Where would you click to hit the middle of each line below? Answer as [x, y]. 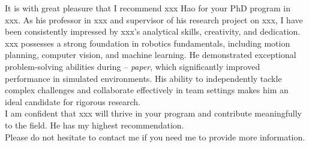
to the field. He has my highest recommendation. [94, 125]
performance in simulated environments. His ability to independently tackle [143, 78]
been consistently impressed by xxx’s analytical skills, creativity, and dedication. [153, 31]
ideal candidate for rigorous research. [73, 101]
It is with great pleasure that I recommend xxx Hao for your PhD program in [148, 8]
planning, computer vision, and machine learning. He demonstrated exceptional [151, 55]
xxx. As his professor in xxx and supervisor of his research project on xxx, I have [154, 19]
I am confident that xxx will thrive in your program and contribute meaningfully [153, 113]
